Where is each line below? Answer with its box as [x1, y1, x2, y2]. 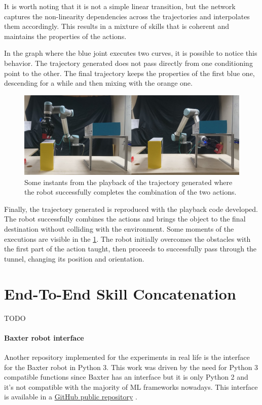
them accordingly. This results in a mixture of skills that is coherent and [4, 21, 229, 31]
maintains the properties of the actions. [4, 30, 127, 41]
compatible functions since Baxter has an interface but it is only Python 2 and [4, 372, 248, 382]
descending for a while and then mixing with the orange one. [4, 78, 193, 88]
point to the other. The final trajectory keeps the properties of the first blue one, [4, 67, 255, 78]
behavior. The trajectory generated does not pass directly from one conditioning [4, 57, 253, 68]
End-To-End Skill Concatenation [4, 283, 236, 304]
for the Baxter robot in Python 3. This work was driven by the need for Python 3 [4, 361, 258, 372]
